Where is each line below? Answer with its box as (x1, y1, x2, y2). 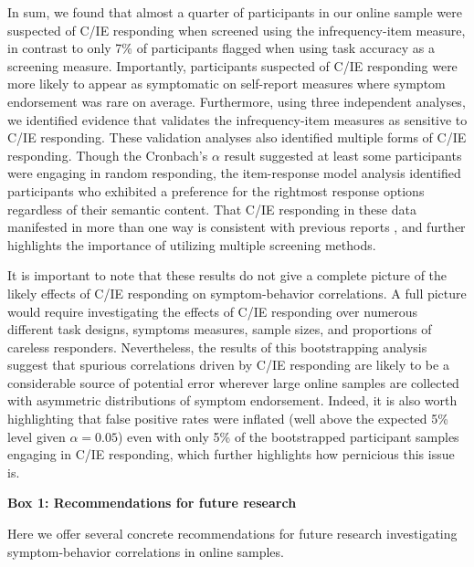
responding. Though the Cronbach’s (7, 145, 208, 164)
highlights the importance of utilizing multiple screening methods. (7, 235, 376, 254)
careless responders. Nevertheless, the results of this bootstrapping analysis (7, 337, 427, 356)
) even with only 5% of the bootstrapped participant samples (117, 426, 459, 446)
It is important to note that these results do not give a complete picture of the (7, 266, 448, 285)
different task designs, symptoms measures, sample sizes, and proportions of (7, 320, 432, 339)
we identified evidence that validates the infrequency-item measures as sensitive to (7, 110, 468, 129)
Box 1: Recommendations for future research (7, 493, 297, 512)
